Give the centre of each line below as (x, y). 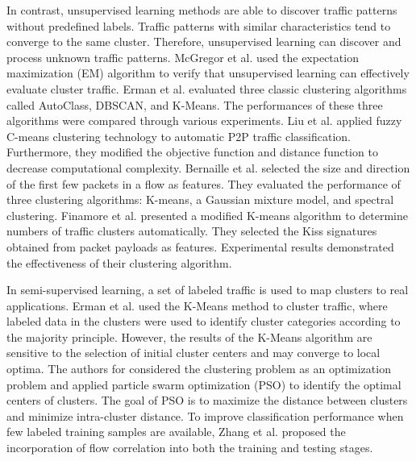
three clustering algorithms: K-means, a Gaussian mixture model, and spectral (200, 199)
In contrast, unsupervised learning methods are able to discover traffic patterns (202, 10)
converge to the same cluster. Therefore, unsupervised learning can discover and (204, 42)
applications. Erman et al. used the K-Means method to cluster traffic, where (197, 305)
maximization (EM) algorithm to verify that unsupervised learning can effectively (208, 73)
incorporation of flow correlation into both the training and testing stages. (190, 448)
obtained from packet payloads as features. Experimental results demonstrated (200, 246)
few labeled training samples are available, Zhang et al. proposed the (176, 432)
